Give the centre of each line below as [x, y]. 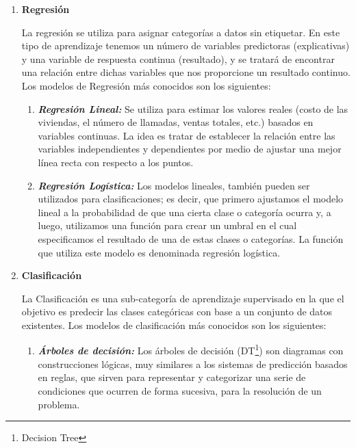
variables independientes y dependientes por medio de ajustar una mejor [190, 149]
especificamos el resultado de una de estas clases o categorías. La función [191, 238]
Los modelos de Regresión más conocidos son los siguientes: [146, 85]
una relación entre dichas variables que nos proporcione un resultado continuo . [186, 72]
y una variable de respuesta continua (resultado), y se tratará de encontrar [178, 58]
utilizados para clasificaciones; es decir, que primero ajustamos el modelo [191, 199]
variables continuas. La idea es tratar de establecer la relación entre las [187, 135]
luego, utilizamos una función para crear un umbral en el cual [167, 225]
